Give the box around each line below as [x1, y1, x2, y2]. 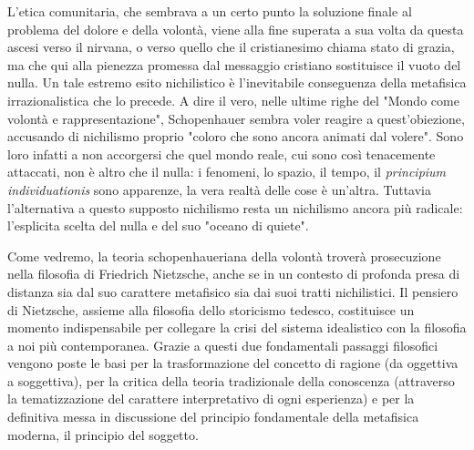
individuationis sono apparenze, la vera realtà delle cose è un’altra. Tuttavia [7, 179, 431, 199]
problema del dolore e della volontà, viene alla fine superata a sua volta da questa [7, 19, 464, 38]
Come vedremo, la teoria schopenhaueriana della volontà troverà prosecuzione [7, 246, 441, 265]
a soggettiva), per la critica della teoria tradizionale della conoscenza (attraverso [7, 371, 455, 390]
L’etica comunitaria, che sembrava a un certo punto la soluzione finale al [7, 2, 412, 20]
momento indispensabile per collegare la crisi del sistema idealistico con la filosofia [7, 318, 467, 337]
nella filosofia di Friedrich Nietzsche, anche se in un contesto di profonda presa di [7, 264, 460, 283]
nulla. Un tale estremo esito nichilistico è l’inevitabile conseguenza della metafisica [7, 73, 467, 92]
